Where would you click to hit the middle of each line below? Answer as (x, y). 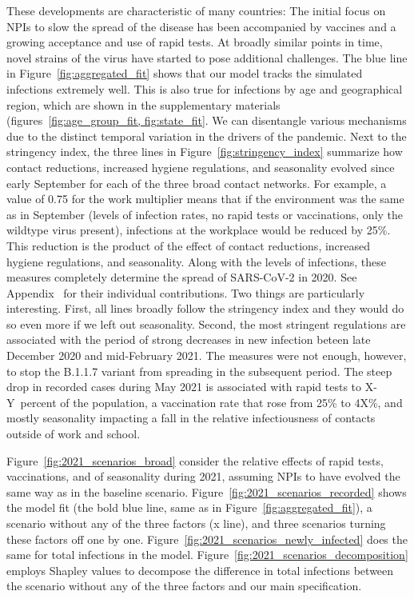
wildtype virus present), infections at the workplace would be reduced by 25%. (199, 230)
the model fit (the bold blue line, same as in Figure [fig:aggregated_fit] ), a (189, 507)
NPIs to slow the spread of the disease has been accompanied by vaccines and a (201, 26)
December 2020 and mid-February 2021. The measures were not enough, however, (207, 355)
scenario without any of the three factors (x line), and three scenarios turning (196, 523)
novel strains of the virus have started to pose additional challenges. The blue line (207, 57)
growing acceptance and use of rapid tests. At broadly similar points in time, (195, 42)
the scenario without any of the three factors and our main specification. (184, 586)
